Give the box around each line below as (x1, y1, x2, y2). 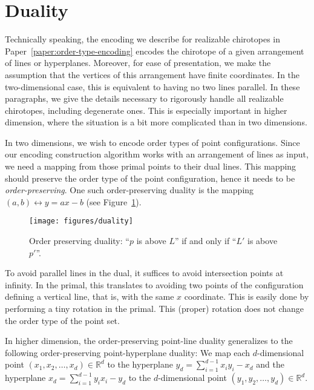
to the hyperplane (107, 358, 173, 371)
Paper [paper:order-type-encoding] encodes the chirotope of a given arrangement (5, 44, 304, 57)
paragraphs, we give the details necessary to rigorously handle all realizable (5, 92, 284, 105)
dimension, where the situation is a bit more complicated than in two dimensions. (5, 116, 307, 128)
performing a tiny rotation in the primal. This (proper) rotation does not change (5, 302, 304, 315)
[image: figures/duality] (29, 217, 133, 226)
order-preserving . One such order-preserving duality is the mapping (5, 183, 254, 196)
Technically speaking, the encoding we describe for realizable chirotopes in (5, 33, 280, 45)
